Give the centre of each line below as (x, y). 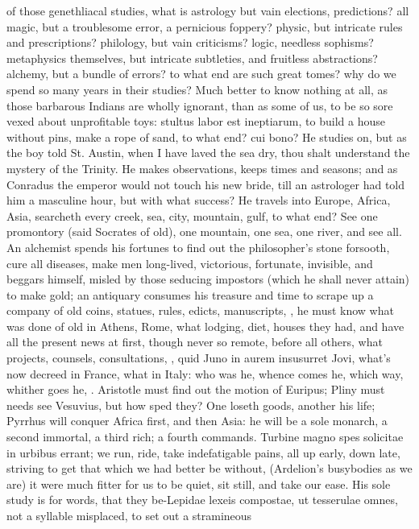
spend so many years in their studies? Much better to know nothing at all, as (197, 89)
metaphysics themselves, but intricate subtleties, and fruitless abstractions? (192, 58)
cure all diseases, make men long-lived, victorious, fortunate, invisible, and (190, 263)
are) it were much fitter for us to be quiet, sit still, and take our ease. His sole (199, 484)
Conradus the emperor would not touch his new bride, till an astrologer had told (206, 184)
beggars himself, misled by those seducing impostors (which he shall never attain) (208, 279)
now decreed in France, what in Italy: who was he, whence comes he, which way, (205, 373)
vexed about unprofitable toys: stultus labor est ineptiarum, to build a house (196, 121)
